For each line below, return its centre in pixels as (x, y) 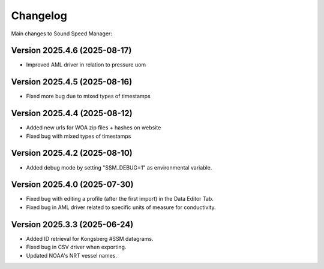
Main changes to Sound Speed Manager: (61, 34)
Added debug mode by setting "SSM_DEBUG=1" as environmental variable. (119, 167)
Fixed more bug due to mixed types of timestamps (88, 96)
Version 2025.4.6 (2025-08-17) (71, 51)
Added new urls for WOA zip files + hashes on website (94, 128)
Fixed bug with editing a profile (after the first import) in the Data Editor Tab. (120, 199)
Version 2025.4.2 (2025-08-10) (72, 153)
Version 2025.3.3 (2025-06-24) (72, 224)
